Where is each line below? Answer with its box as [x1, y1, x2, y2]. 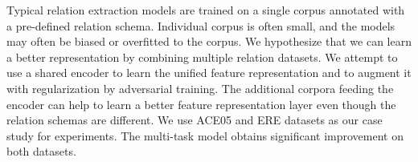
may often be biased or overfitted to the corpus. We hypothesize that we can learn [6, 33, 412, 50]
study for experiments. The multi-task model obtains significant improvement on [6, 127, 404, 144]
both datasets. [6, 143, 76, 160]
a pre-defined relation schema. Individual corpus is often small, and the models [6, 17, 395, 34]
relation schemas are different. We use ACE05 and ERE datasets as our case [6, 111, 383, 128]
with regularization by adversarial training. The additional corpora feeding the [6, 79, 394, 96]
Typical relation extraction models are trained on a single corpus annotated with [6, 2, 405, 18]
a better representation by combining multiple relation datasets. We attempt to [6, 48, 398, 65]
